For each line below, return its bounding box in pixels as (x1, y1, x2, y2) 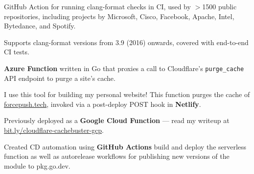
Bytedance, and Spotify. (4, 21, 76, 31)
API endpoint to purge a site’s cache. (4, 73, 115, 83)
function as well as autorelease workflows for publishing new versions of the (4, 151, 230, 161)
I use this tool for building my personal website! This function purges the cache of (4, 89, 250, 99)
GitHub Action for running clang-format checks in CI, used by (4, 1, 191, 11)
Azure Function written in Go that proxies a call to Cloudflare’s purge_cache (4, 63, 244, 73)
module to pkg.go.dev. (4, 160, 70, 171)
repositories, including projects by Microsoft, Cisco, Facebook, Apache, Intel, (4, 11, 234, 21)
